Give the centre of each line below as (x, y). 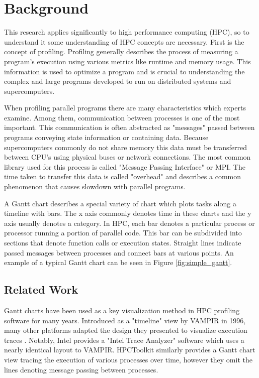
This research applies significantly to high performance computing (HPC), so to (127, 32)
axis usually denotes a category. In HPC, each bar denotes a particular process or (129, 223)
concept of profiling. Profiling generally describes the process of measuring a (121, 51)
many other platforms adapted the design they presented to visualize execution (126, 330)
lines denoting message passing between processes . (81, 369)
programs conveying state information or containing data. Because (106, 137)
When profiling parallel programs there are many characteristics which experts (125, 108)
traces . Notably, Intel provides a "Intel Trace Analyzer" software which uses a (124, 340)
